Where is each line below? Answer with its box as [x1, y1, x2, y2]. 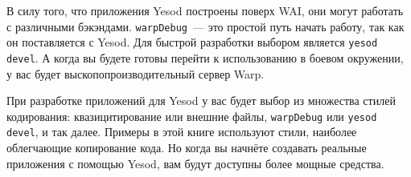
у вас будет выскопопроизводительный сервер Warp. [6, 65, 265, 82]
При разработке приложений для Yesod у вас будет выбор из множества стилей [6, 92, 396, 109]
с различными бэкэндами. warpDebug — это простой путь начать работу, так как [6, 18, 405, 34]
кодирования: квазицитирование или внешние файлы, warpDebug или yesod [6, 107, 377, 124]
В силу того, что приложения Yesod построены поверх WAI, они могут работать [6, 2, 404, 18]
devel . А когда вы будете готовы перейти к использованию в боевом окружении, [6, 49, 404, 66]
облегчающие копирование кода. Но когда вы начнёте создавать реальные [6, 139, 367, 156]
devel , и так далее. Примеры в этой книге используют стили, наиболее [6, 123, 357, 140]
